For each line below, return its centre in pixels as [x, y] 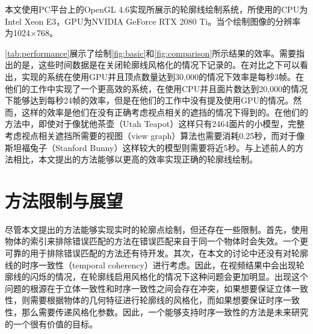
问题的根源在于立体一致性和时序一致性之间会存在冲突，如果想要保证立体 [148, 288]
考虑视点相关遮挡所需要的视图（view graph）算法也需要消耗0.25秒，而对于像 [155, 135]
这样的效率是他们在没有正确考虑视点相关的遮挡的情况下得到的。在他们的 [165, 112]
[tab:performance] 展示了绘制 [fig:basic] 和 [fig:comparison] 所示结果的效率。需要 [151, 53]
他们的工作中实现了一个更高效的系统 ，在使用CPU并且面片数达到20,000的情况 [156, 88]
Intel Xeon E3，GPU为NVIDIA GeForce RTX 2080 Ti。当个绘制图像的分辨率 [153, 21]
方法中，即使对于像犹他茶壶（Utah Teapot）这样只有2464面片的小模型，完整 [155, 124]
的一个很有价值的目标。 [51, 323]
